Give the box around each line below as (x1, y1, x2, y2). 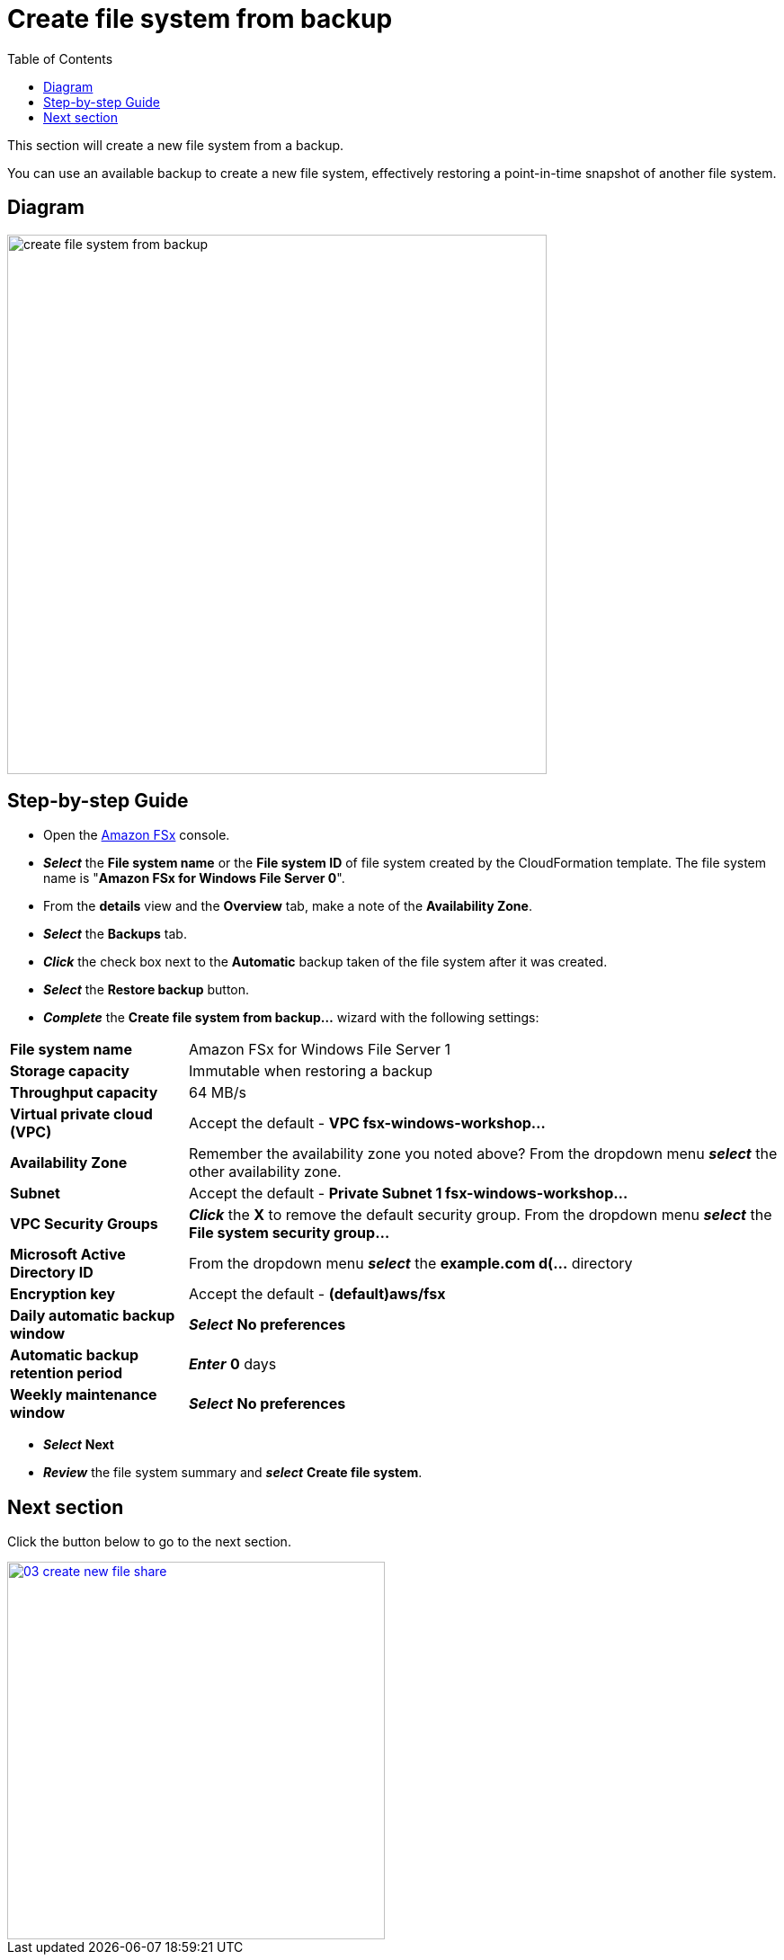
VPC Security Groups (10, 1215, 158, 1234)
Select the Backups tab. (43, 926, 187, 942)
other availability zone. (189, 1163, 342, 1181)
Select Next (43, 1437, 114, 1453)
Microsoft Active (10, 1245, 126, 1264)
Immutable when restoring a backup (189, 1062, 433, 1081)
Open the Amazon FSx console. (43, 827, 230, 843)
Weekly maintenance (10, 1385, 157, 1404)
